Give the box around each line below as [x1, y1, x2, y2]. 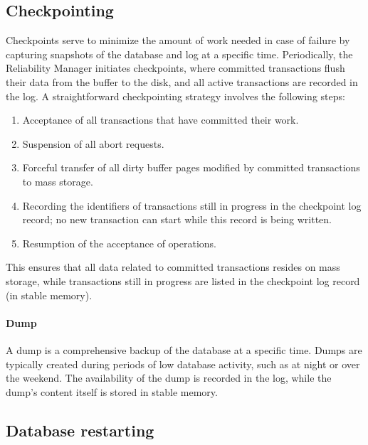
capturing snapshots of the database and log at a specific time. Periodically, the [6, 46, 353, 61]
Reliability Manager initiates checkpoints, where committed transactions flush [6, 60, 345, 75]
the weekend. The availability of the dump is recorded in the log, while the [6, 370, 332, 385]
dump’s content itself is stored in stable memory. [6, 384, 218, 399]
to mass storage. [22, 173, 93, 188]
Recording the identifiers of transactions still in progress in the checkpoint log [22, 198, 362, 213]
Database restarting [6, 419, 154, 441]
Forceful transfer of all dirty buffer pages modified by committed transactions [22, 160, 360, 175]
